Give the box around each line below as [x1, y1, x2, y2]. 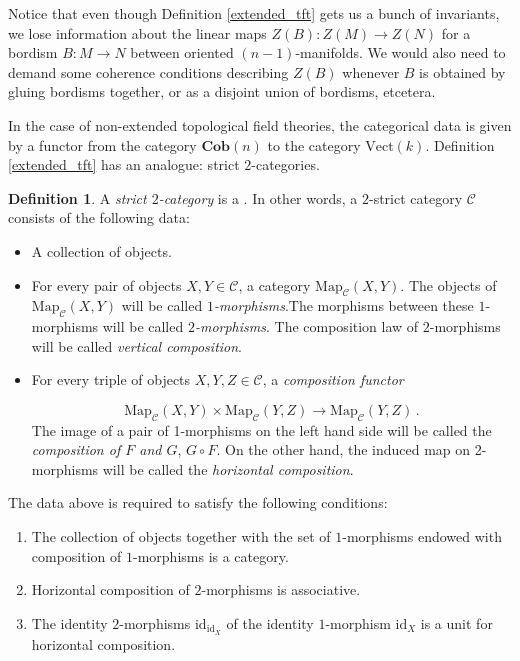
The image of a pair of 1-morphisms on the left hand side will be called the [31, 419, 492, 440]
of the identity [226, 612, 314, 633]
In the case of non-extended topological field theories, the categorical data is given [8, 114, 512, 135]
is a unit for [420, 612, 493, 633]
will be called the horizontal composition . [102, 458, 354, 479]
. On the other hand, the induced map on [216, 439, 471, 460]
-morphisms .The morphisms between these [213, 295, 474, 316]
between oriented [130, 42, 234, 63]
